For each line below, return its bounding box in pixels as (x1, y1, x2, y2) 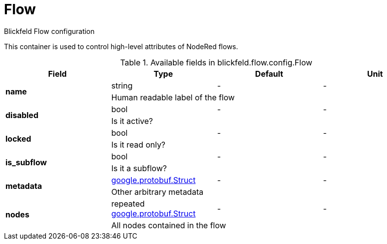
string (111, 80, 133, 91)
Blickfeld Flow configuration (4, 27, 95, 35)
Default (255, 68, 283, 79)
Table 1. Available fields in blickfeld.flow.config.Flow (120, 57, 312, 67)
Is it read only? (111, 139, 166, 150)
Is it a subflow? (111, 163, 167, 173)
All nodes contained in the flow (111, 220, 226, 230)
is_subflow (5, 157, 47, 167)
